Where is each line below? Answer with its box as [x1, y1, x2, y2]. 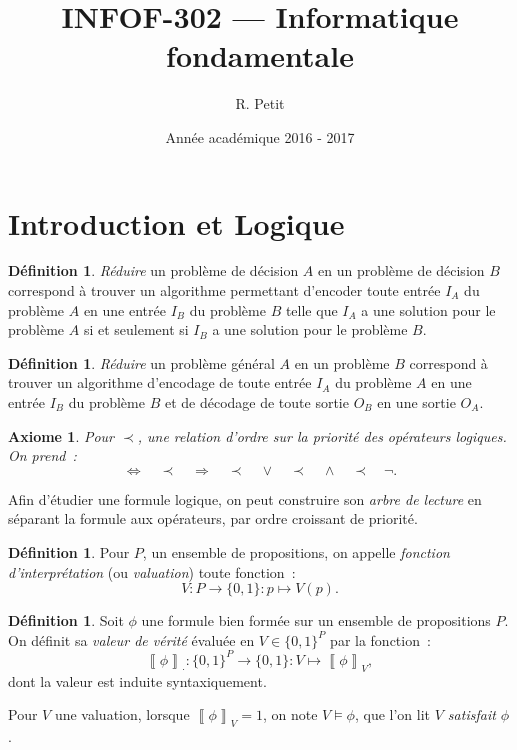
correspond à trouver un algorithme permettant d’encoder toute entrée [8, 280, 441, 301]
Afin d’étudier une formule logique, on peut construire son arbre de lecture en [8, 488, 482, 509]
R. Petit [235, 93, 285, 114]
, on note [262, 704, 318, 725]
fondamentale [166, 35, 354, 76]
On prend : [8, 445, 77, 466]
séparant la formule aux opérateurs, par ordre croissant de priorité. [8, 508, 418, 529]
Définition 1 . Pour [8, 541, 130, 562]
